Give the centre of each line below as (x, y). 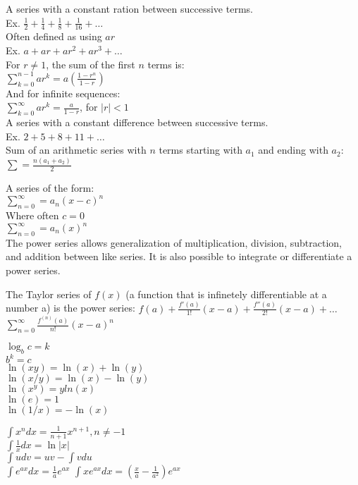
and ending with (293, 150)
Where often (32, 215)
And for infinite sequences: (63, 93)
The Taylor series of (49, 294)
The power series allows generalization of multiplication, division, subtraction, (174, 242)
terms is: (166, 64)
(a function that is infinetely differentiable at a (226, 294)
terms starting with (200, 150)
